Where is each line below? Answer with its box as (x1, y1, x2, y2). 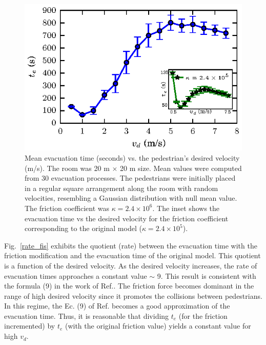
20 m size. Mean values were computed (120, 162, 242, 173)
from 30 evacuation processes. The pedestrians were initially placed (25, 172, 236, 183)
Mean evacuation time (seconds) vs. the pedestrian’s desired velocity (25, 152, 240, 163)
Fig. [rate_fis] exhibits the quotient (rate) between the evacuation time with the (4, 240, 257, 251)
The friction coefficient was (25, 202, 109, 213)
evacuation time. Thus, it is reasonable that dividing (4, 310, 169, 321)
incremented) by (4, 320, 55, 331)
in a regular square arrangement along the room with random (25, 182, 218, 193)
